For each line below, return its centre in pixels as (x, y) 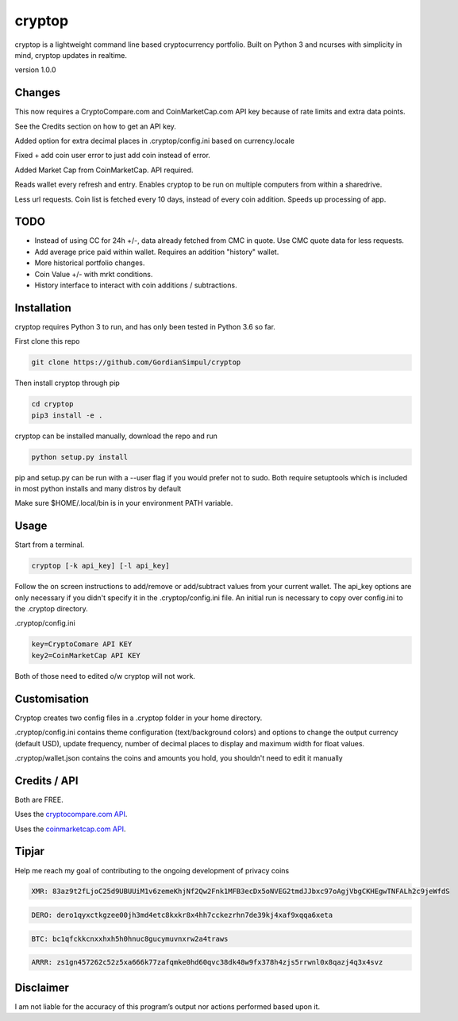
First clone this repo (47, 341)
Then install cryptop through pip (67, 383)
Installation (43, 308)
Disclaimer (42, 987)
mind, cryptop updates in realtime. (71, 55)
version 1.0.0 (35, 70)
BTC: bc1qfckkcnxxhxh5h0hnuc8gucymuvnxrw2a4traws (130, 938)
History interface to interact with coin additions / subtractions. (136, 285)
